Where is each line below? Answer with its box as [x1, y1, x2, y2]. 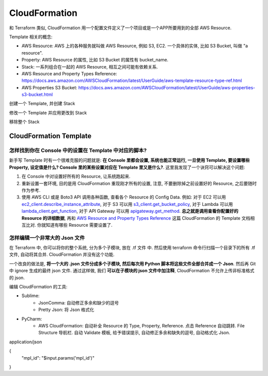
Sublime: [21, 293, 40, 299]
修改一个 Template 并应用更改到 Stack [9, 110, 87, 116]
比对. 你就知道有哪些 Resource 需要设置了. [25, 222, 113, 228]
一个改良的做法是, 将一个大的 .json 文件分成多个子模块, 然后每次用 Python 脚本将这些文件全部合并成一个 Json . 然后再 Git [9, 260, 256, 266]
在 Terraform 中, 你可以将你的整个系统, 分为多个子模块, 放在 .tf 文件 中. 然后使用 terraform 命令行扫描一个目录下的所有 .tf [9, 245, 256, 251]
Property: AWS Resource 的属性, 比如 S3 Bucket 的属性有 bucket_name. [21, 57, 169, 63]
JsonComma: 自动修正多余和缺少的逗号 [38, 300, 119, 306]
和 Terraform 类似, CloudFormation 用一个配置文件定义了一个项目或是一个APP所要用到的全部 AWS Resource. [9, 25, 232, 31]
